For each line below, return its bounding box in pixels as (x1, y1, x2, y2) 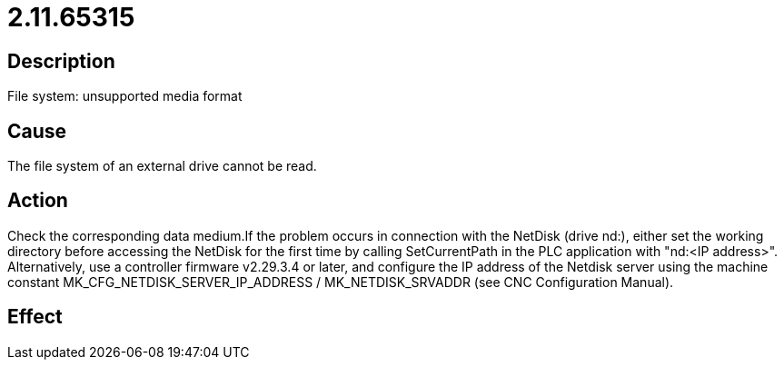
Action (7, 189, 68, 213)
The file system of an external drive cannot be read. (7, 158, 317, 174)
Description (7, 49, 115, 73)
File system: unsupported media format (7, 88, 243, 104)
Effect (7, 305, 63, 329)
